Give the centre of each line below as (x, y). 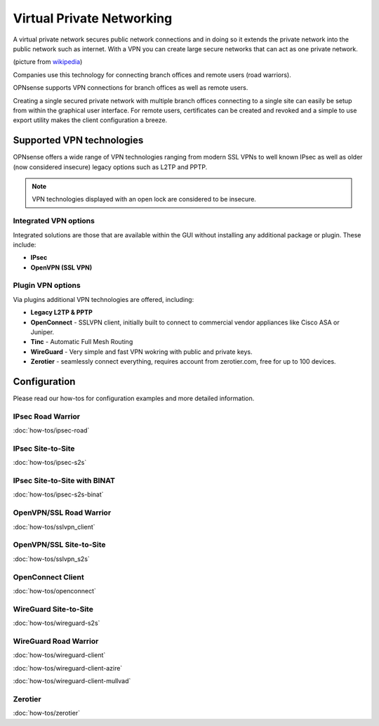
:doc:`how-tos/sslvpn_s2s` (52, 559)
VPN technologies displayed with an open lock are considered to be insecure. (144, 199)
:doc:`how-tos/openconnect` (54, 590)
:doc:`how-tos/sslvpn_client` (54, 527)
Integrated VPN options (54, 221)
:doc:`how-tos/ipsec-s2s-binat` (59, 494)
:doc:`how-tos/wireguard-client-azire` (68, 668)
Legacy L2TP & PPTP (61, 312)
